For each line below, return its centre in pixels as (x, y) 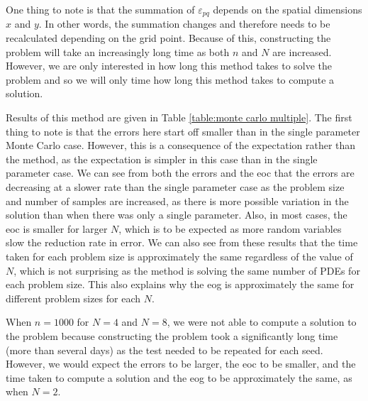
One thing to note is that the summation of (100, 9)
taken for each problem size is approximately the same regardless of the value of (179, 256)
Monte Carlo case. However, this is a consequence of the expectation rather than (181, 145)
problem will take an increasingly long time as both (118, 51)
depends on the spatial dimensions (288, 9)
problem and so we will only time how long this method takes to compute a (170, 79)
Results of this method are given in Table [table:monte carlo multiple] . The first (179, 117)
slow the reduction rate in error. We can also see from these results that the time (182, 242)
